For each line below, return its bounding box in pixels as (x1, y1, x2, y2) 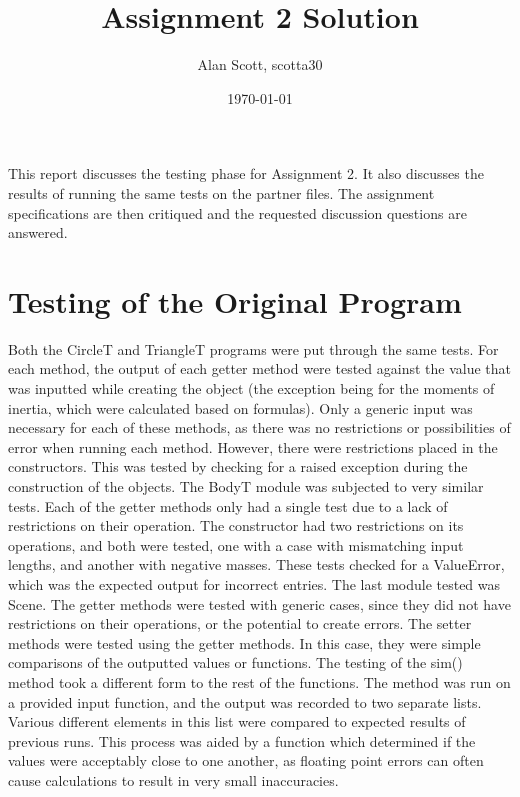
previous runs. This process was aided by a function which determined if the (8, 730, 476, 751)
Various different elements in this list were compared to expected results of (8, 711, 466, 732)
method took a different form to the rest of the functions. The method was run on (8, 671, 511, 692)
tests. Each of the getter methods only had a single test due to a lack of (8, 495, 448, 516)
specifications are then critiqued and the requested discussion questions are (8, 202, 467, 223)
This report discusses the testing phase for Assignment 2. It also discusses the (8, 163, 484, 184)
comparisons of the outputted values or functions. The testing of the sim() (8, 652, 463, 673)
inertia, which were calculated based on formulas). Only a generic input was (8, 397, 473, 418)
